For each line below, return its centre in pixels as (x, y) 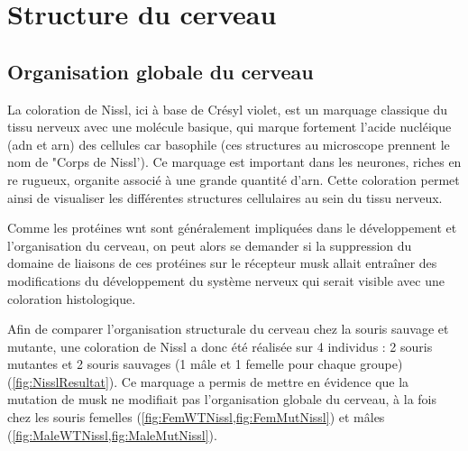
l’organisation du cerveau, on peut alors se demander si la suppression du (210, 245)
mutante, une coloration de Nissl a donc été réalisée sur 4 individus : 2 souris (220, 346)
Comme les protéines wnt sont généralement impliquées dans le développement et (232, 228)
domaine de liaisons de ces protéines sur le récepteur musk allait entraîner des (222, 263)
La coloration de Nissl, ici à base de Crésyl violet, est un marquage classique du (228, 109)
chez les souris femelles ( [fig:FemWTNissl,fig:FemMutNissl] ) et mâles (196, 417)
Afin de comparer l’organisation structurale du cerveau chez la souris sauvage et (228, 329)
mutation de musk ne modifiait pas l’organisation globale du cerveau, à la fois (222, 399)
